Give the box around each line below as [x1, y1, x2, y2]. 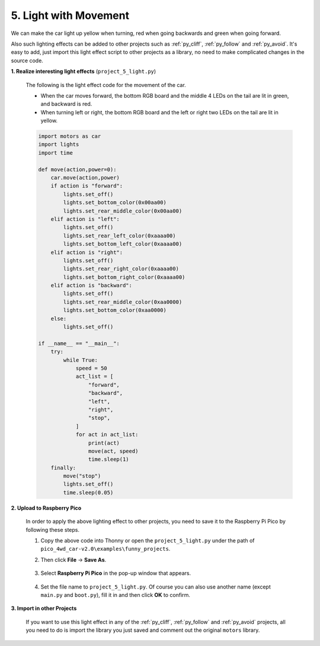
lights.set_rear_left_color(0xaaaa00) [63, 232, 176, 239]
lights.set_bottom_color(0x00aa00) [63, 199, 167, 206]
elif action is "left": [50, 216, 120, 222]
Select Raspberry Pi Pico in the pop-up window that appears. [40, 570, 191, 577]
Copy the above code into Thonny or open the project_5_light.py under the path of [40, 537, 255, 544]
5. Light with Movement [11, 9, 130, 22]
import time [38, 149, 73, 156]
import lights [38, 141, 79, 148]
